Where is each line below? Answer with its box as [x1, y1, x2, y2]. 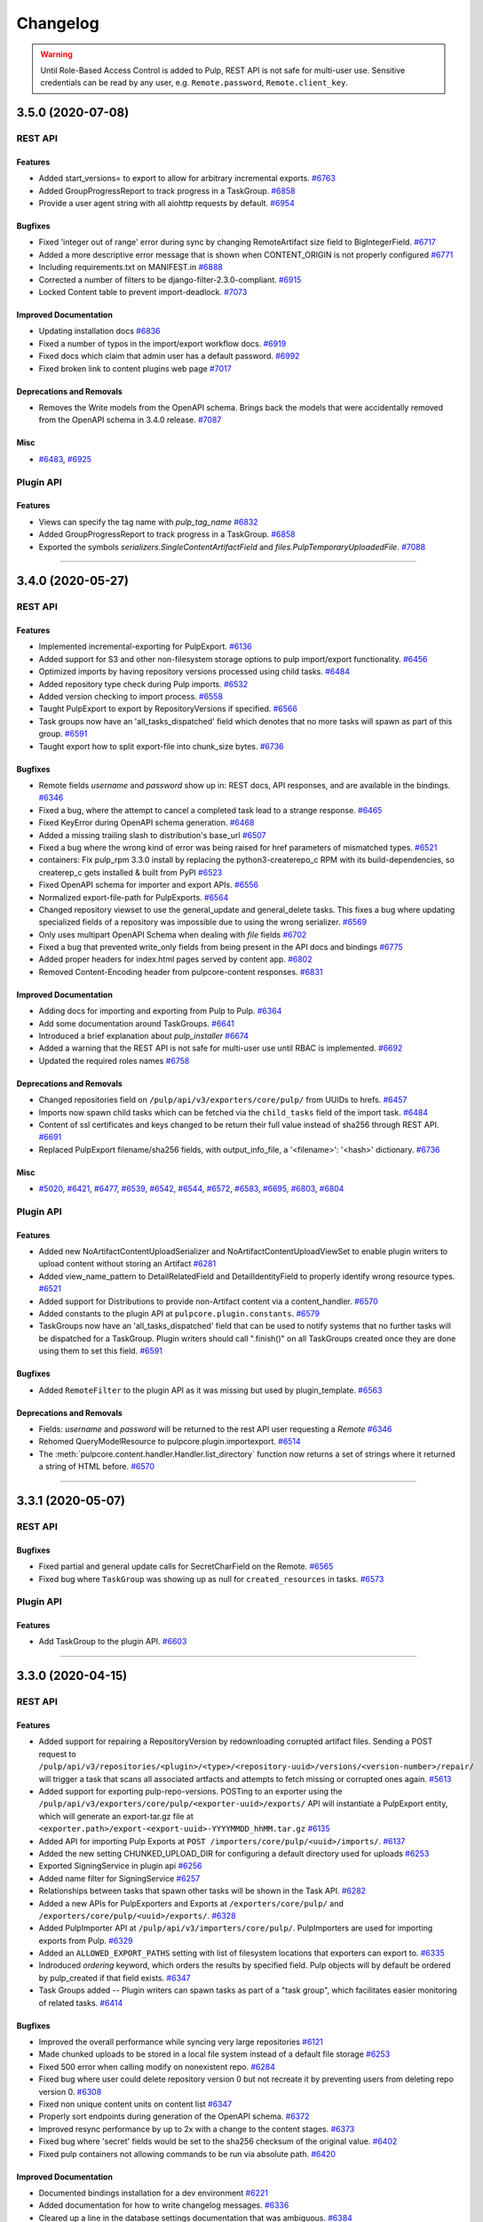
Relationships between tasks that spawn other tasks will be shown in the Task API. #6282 [38, 1885, 367, 1897]
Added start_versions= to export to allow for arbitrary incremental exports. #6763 [38, 173, 337, 184]
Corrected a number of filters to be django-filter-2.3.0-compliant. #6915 [38, 274, 302, 284]
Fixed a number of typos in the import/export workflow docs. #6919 [38, 338, 287, 348]
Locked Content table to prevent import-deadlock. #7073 [38, 287, 248, 298]
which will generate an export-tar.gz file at [38, 1810, 194, 1821]
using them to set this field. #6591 [38, 1346, 163, 1356]
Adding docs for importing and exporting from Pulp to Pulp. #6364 [38, 1005, 282, 1017]
